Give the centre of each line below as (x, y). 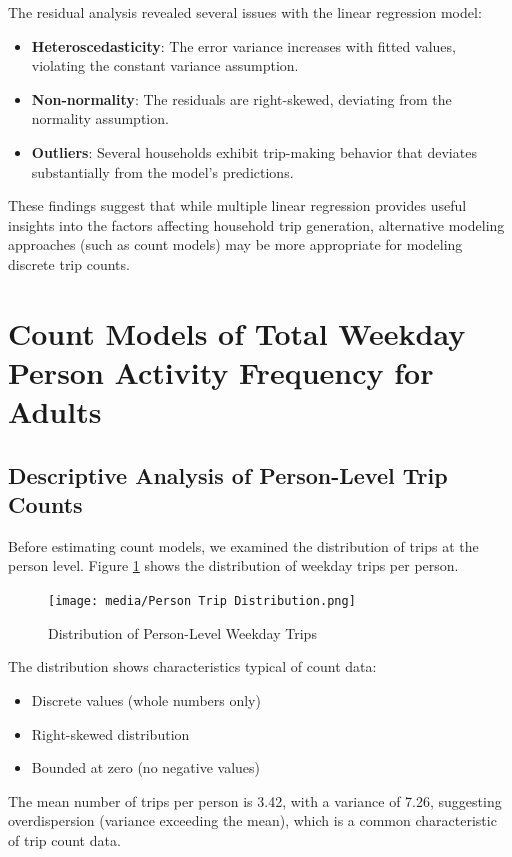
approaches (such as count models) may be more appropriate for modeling (235, 244)
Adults (55, 411)
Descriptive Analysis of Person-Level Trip (228, 474)
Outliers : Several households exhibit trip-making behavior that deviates (254, 151)
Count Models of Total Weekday (237, 332)
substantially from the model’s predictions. (162, 171)
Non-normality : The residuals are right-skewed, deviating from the (241, 98)
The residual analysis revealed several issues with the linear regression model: (245, 12)
